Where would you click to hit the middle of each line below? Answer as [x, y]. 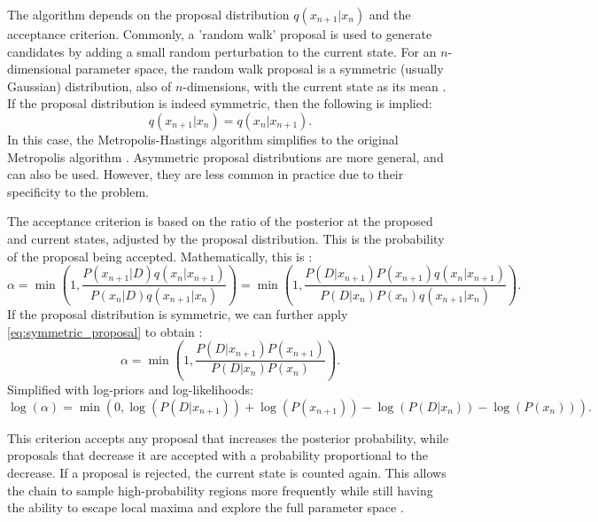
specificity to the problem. [78, 191]
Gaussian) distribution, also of [89, 86]
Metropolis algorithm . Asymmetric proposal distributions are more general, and [225, 156]
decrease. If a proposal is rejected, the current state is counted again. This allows [227, 472]
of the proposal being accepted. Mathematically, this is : [160, 256]
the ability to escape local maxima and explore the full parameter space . [206, 507]
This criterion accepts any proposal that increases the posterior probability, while [228, 437]
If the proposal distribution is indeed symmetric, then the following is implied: [220, 103]
